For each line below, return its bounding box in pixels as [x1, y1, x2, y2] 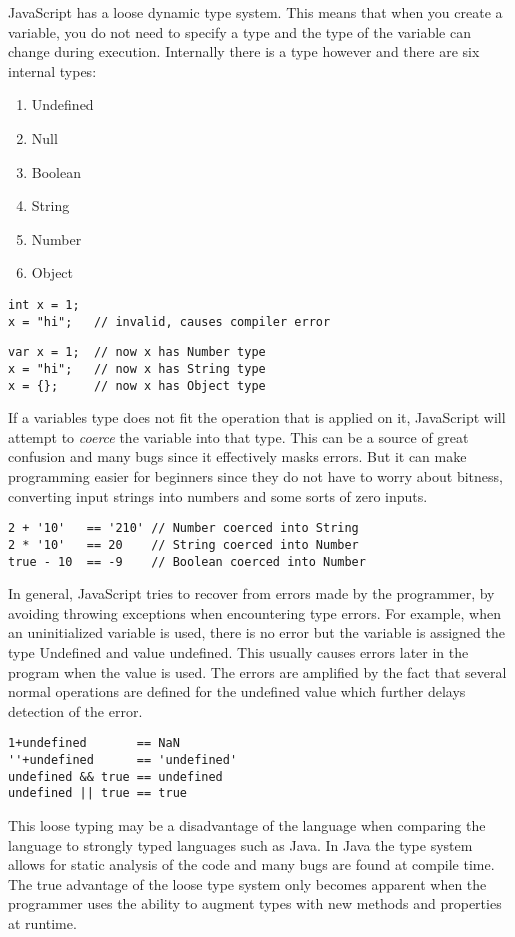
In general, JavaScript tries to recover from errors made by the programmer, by [8, 583, 495, 604]
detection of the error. [8, 700, 143, 721]
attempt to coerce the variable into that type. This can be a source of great [8, 426, 469, 447]
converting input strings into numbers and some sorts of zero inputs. [8, 485, 428, 506]
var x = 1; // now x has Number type [8, 345, 266, 360]
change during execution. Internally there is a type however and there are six [8, 41, 480, 62]
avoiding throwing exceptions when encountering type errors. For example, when [8, 602, 501, 623]
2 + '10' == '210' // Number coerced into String [8, 521, 359, 536]
